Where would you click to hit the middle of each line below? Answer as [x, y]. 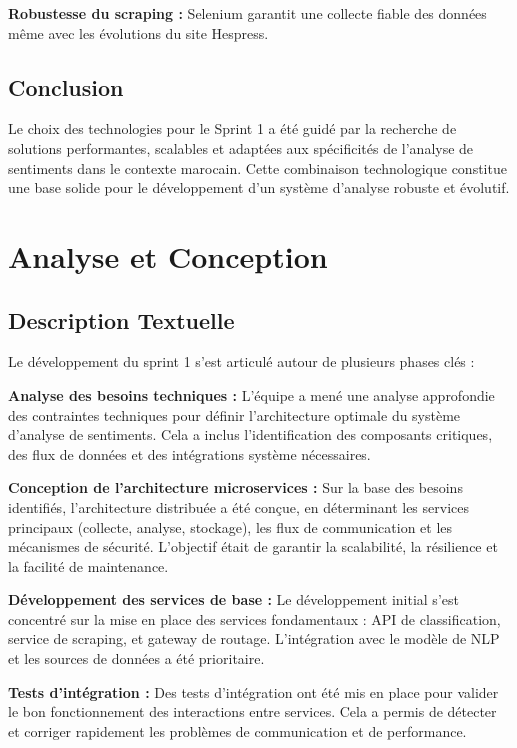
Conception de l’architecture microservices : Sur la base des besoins [235, 487]
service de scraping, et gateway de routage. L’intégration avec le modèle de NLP [254, 638]
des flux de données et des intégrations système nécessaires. [189, 453]
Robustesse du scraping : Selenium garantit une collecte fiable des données [247, 13]
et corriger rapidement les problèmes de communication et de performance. [237, 730]
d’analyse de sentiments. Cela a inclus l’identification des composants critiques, [250, 434]
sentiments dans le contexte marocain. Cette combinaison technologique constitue [257, 167]
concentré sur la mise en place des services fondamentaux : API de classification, [254, 618]
